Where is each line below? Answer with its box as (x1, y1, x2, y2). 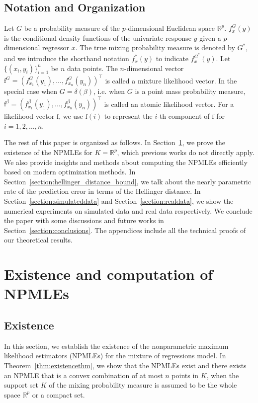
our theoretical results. (4, 235, 73, 245)
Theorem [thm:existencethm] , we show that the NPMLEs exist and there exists (4, 360, 247, 370)
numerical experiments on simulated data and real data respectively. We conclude (4, 205, 253, 216)
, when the (206, 370, 239, 380)
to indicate (156, 53, 189, 64)
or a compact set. (32, 389, 85, 400)
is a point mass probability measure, (135, 86, 246, 96)
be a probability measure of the (24, 23, 120, 33)
